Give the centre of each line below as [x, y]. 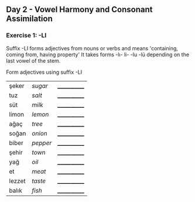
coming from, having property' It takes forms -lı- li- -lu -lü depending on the [97, 54]
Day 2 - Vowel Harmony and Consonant [79, 10]
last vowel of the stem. [33, 60]
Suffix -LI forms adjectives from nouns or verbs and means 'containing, [92, 48]
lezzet [17, 181]
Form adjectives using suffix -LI [44, 72]
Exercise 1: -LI [26, 36]
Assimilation [29, 19]
